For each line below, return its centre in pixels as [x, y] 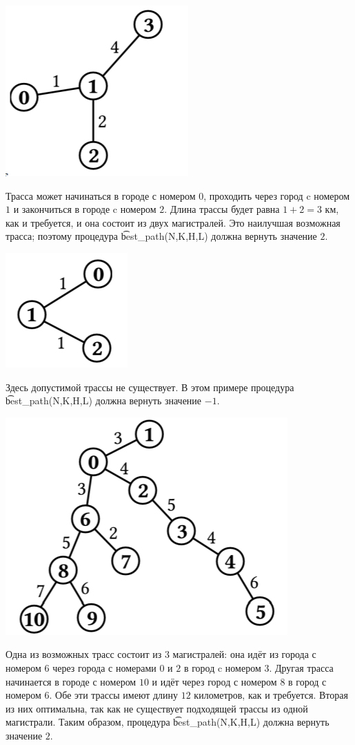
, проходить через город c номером [277, 195]
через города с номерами [104, 667]
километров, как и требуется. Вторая [271, 695]
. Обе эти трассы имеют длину [114, 695]
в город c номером [222, 667]
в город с [307, 681]
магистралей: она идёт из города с [244, 654]
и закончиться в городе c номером [85, 209]
